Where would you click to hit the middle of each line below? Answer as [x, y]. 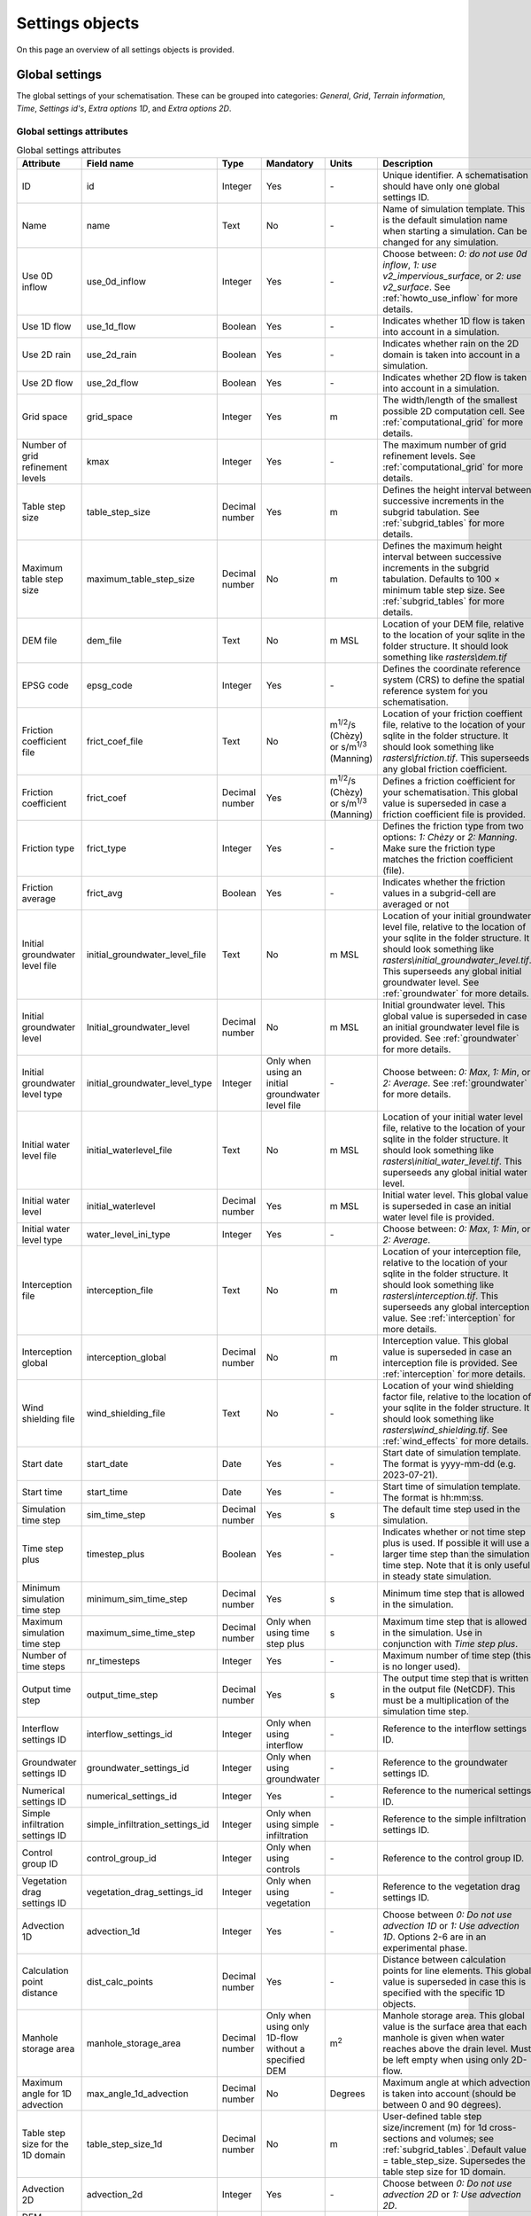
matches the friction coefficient [448, 860]
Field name [110, 164]
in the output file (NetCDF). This [449, 1689]
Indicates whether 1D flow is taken [454, 321]
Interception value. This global [446, 1341]
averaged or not [416, 904]
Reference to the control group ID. [454, 1859]
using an [284, 1073]
